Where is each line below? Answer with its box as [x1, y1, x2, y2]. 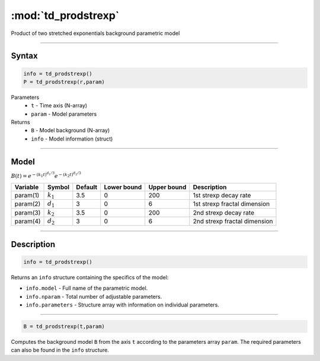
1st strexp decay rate [193, 191, 251, 199]
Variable [14, 183, 39, 191]
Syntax [11, 51, 38, 61]
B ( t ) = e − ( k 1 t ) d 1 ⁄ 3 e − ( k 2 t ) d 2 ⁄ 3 [11, 171, 81, 180]
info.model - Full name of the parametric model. [25, 285, 148, 292]
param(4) [14, 217, 41, 225]
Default [76, 183, 98, 191]
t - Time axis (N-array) [31, 102, 88, 109]
